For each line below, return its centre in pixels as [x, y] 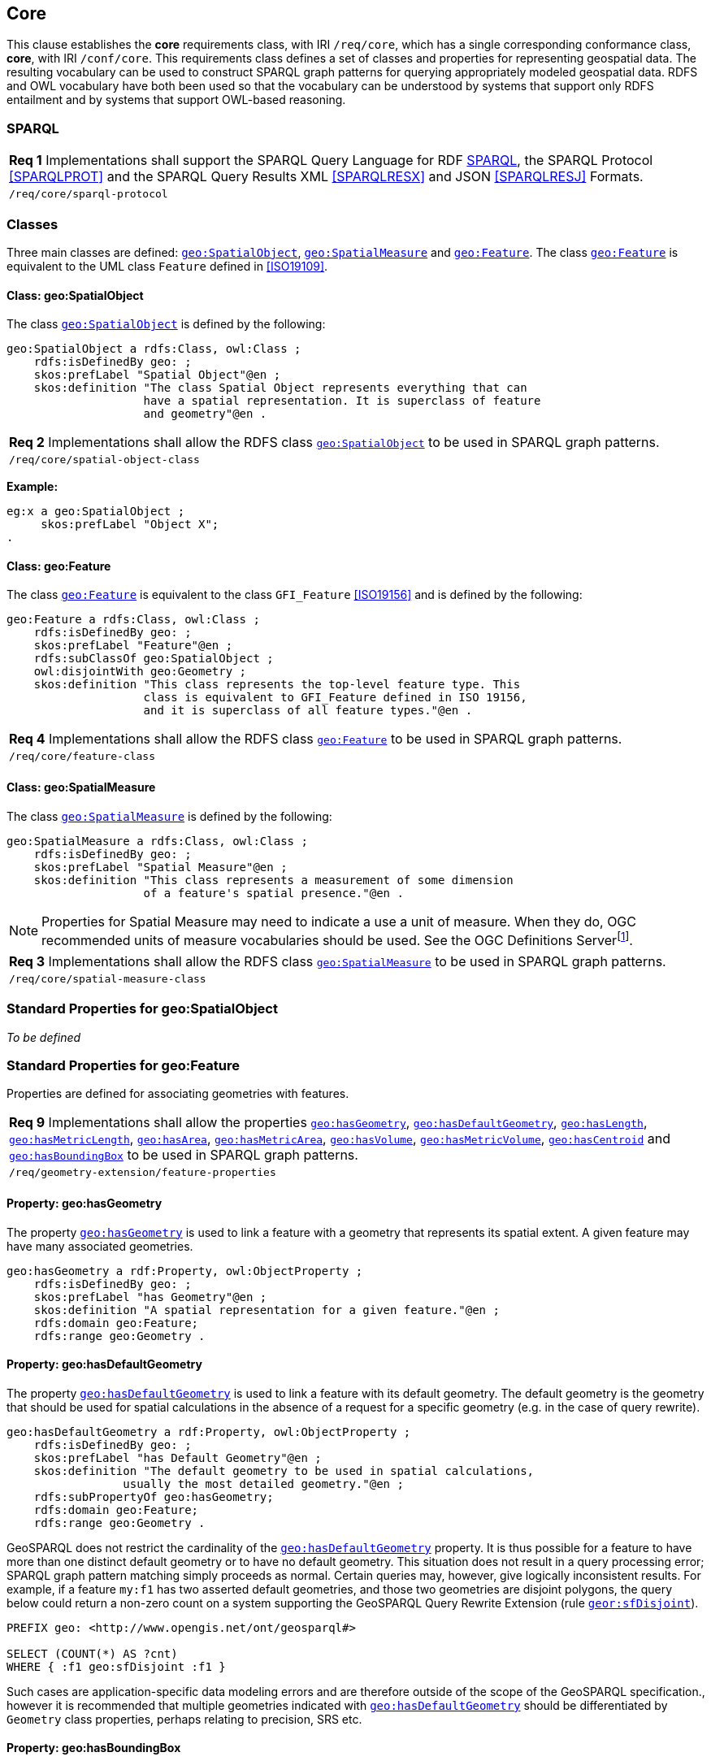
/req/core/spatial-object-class [104, 460]
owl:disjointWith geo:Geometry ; [140, 672]
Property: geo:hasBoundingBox [94, 1748]
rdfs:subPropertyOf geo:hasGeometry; [154, 1496]
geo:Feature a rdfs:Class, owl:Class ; [133, 620]
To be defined [44, 1037]
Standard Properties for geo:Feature [123, 1066]
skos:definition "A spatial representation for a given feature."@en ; [267, 1310]
